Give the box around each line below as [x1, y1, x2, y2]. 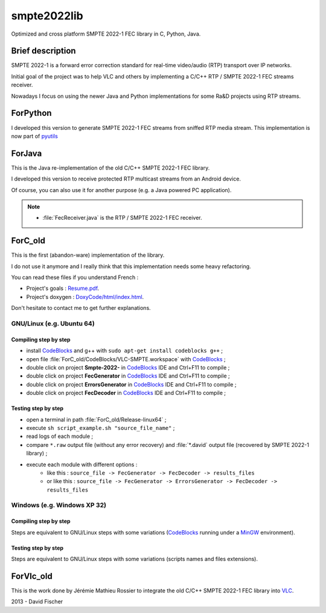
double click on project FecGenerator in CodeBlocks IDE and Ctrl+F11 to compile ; [26, 372, 230, 380]
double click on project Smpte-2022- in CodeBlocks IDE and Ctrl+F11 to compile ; [26, 364, 230, 371]
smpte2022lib [11, 9, 84, 22]
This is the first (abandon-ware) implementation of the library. [11, 251, 165, 259]
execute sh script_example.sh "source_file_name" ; [26, 424, 175, 431]
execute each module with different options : [26, 461, 138, 468]
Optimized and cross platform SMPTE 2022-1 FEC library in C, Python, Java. [11, 30, 201, 37]
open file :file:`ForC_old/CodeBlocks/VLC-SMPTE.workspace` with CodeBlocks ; [26, 355, 226, 362]
